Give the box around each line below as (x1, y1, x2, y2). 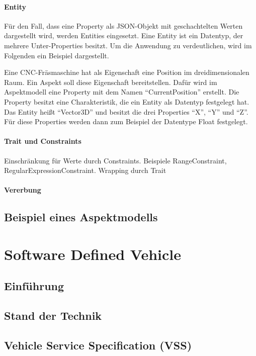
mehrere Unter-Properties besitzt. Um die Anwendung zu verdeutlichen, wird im (4, 40, 252, 50)
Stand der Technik (4, 308, 102, 323)
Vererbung (4, 185, 41, 195)
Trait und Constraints (4, 136, 81, 146)
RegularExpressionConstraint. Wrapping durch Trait (4, 165, 166, 175)
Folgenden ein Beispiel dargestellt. (4, 50, 109, 60)
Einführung (4, 278, 64, 294)
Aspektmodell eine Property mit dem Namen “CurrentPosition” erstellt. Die (4, 86, 239, 97)
